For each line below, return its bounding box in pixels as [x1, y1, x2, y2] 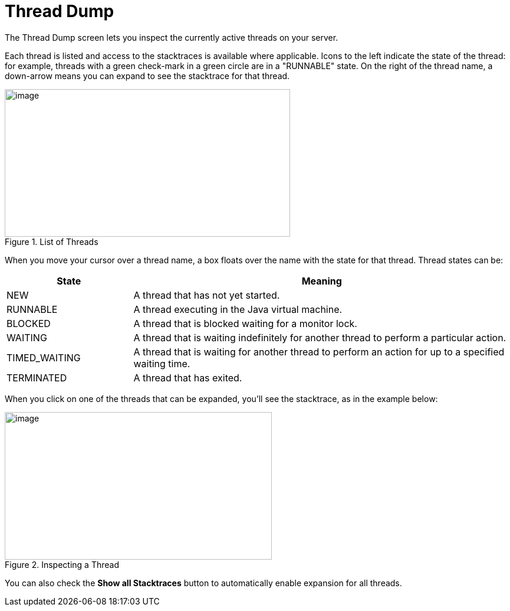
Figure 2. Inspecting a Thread [5, 559, 119, 570]
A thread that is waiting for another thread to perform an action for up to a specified [133, 345, 505, 358]
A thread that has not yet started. [133, 289, 280, 301]
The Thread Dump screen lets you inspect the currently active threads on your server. [5, 32, 338, 43]
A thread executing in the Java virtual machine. [133, 303, 343, 315]
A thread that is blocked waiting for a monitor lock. [133, 317, 357, 329]
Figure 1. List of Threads [5, 236, 98, 247]
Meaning [301, 275, 342, 287]
